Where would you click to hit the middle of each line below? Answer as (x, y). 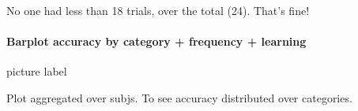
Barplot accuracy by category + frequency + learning (156, 41)
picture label (37, 71)
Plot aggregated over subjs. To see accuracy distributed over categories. (179, 97)
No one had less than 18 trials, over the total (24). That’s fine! (158, 10)
